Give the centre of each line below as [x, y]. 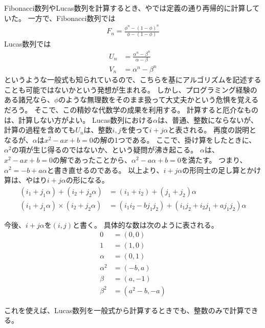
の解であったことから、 [92, 159]
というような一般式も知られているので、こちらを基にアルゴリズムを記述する [133, 80]
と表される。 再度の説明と [212, 130]
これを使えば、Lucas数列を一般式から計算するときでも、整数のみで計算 [124, 310]
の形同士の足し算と [215, 170]
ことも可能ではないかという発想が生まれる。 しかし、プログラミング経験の [131, 89]
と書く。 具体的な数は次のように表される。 [146, 224]
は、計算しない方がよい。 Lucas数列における [79, 119]
